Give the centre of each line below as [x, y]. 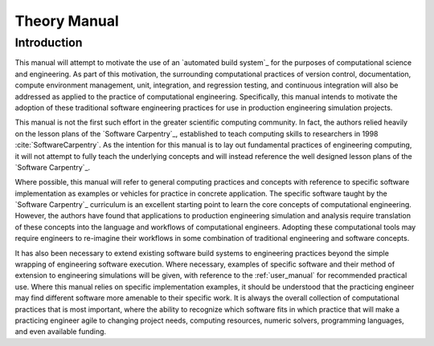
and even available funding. [61, 332]
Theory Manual [67, 21]
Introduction [49, 43]
